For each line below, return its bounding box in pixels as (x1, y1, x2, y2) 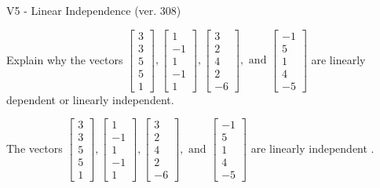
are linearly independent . (250, 139, 375, 156)
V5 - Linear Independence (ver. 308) (6, 2, 181, 18)
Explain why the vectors (6, 51, 123, 67)
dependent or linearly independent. (6, 91, 174, 107)
